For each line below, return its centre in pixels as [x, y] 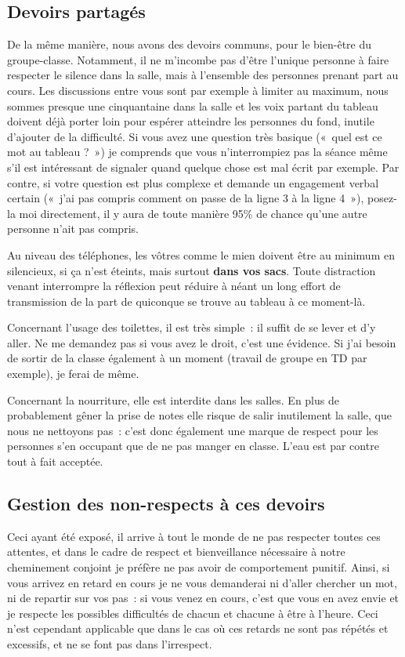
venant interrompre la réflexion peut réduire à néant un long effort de [174, 286]
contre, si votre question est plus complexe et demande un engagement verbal [193, 182]
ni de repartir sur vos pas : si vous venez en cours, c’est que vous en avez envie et [203, 598]
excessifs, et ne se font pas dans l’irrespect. [110, 644]
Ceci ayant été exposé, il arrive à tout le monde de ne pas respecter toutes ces [194, 536]
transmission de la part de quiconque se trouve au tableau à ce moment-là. [186, 301]
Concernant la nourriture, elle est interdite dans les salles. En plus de [173, 399]
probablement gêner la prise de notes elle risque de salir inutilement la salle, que [199, 415]
